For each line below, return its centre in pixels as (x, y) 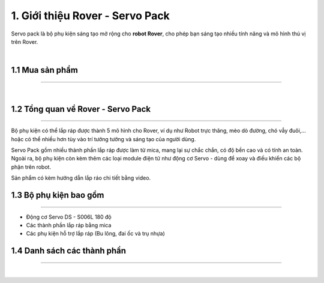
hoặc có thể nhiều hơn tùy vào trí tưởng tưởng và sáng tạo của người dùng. (103, 139)
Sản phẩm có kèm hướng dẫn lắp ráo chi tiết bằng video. (81, 178)
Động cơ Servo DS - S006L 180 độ (69, 217)
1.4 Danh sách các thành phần (68, 251)
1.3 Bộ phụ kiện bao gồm (58, 195)
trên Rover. (25, 41)
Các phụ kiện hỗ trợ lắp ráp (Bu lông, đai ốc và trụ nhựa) (95, 234)
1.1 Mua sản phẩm (44, 70)
